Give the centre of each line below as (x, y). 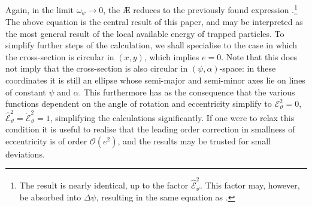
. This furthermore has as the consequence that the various (187, 92)
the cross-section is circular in (60, 56)
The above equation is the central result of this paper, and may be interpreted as (154, 22)
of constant (26, 92)
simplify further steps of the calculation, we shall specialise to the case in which (152, 45)
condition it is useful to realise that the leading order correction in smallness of (150, 129)
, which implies (172, 56)
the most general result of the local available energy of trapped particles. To (145, 33)
